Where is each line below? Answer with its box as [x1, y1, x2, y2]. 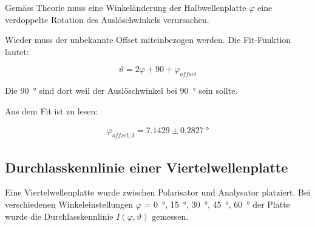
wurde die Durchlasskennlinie [5, 209, 113, 222]
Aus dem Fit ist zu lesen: [5, 104, 98, 117]
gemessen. [152, 209, 189, 222]
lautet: [5, 45, 29, 58]
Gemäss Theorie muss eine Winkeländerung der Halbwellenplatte [5, 1, 246, 13]
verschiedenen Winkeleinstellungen [5, 197, 133, 210]
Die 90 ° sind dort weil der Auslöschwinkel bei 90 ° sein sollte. [5, 84, 238, 97]
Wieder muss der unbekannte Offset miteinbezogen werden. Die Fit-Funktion [5, 33, 291, 46]
